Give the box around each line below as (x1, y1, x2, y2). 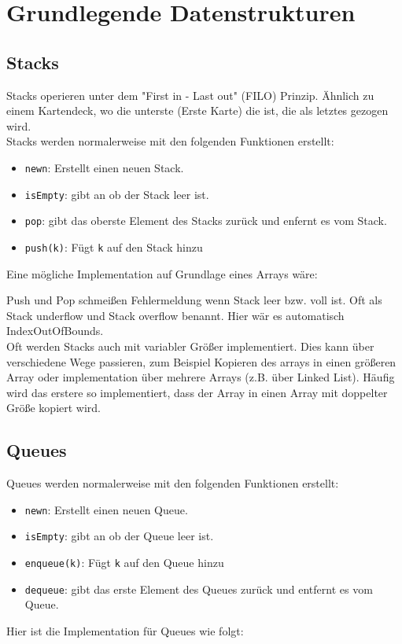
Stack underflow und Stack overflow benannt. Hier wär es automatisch (6, 307, 345, 323)
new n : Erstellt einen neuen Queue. (24, 501, 188, 517)
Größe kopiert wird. (6, 399, 101, 416)
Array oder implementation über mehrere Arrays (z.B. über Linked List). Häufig (6, 369, 395, 385)
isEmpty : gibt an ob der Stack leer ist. (24, 186, 209, 202)
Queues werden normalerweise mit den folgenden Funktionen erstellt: (6, 475, 339, 491)
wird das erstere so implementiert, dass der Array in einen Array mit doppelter (6, 384, 388, 400)
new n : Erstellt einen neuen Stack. (24, 159, 184, 175)
